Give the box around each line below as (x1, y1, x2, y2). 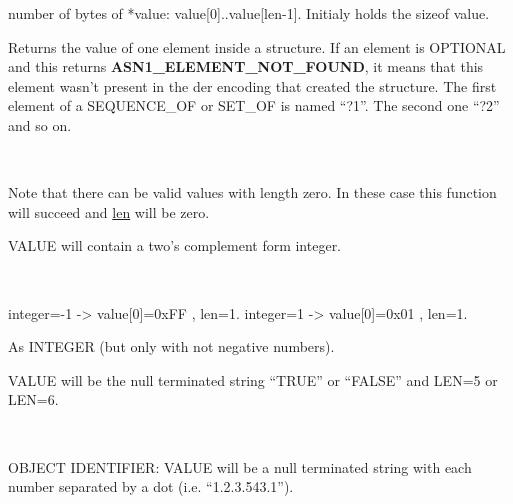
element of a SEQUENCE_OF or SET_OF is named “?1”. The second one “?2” (8, 95, 500, 116)
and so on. (8, 114, 72, 135)
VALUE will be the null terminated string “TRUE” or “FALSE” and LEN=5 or (8, 369, 498, 390)
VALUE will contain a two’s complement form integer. (8, 235, 342, 256)
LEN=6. (8, 389, 59, 410)
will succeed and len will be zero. (8, 201, 210, 222)
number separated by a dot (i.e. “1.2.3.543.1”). (8, 476, 294, 497)
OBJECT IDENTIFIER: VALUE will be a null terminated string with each (8, 456, 472, 477)
